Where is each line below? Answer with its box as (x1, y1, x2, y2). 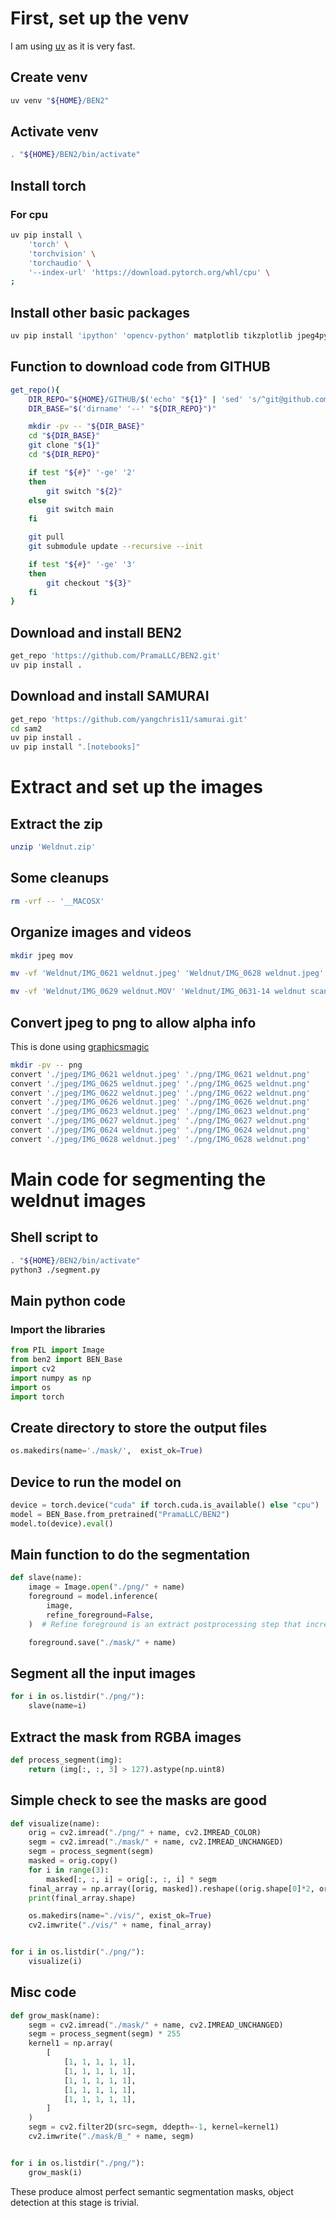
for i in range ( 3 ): (28, 1865, 110, 1875)
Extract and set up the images (10, 776, 263, 799)
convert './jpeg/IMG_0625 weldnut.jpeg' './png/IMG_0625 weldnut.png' (10, 1078, 311, 1089)
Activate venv (10, 123, 99, 141)
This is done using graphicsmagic (10, 1040, 150, 1052)
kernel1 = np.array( (28, 2038, 114, 2049)
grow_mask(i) (28, 2167, 83, 2177)
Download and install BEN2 (10, 624, 183, 641)
